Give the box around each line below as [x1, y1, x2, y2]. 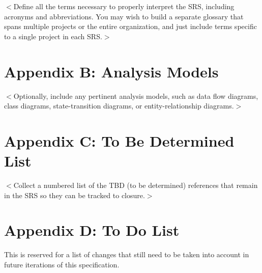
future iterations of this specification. [4, 259, 120, 269]
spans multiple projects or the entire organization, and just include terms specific [4, 21, 257, 32]
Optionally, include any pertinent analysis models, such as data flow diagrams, [13, 90, 258, 101]
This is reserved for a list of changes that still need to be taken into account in [4, 249, 249, 260]
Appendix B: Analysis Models [4, 61, 219, 81]
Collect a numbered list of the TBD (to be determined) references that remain [13, 180, 258, 190]
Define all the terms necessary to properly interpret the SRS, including [13, 1, 235, 11]
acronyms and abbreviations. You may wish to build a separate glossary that [4, 11, 244, 21]
